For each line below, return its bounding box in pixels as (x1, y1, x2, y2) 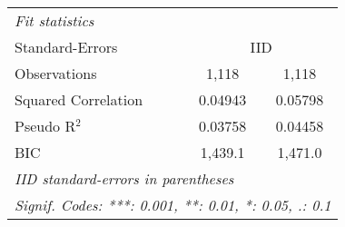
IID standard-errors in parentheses (15, 168, 234, 189)
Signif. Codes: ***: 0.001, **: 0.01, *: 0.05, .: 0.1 (15, 194, 331, 215)
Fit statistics (15, 10, 94, 31)
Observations (15, 63, 97, 84)
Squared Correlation (15, 89, 143, 110)
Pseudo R (15, 115, 76, 136)
